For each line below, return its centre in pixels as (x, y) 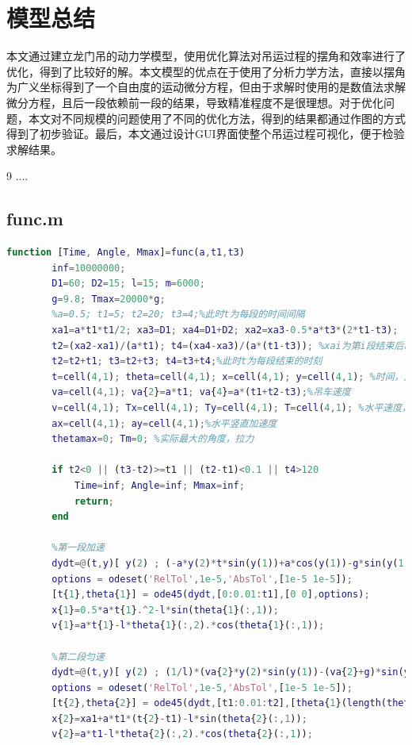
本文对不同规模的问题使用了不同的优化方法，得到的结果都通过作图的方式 (217, 118)
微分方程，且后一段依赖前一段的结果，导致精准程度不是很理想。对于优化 (195, 102)
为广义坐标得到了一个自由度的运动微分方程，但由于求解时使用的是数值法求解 (206, 87)
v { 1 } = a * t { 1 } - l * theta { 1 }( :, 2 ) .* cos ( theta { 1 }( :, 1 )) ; (188, 626)
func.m (35, 219)
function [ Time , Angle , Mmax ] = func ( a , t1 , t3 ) (126, 253)
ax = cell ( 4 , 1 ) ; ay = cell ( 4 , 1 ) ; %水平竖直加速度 (164, 423)
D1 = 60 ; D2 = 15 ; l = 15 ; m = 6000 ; (128, 284)
